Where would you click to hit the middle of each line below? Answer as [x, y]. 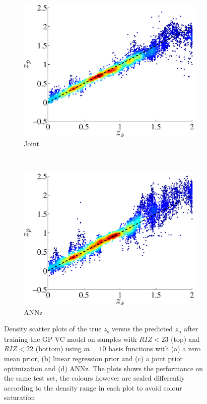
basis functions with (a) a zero [155, 349]
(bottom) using [58, 349]
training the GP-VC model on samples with [70, 339]
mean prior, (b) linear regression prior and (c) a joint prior [93, 358]
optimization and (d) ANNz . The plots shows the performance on [103, 368]
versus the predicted [142, 329]
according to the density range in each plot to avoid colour [93, 387]
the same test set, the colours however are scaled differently [95, 378]
